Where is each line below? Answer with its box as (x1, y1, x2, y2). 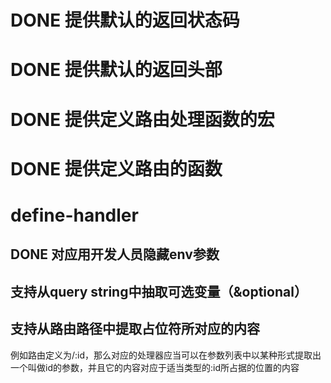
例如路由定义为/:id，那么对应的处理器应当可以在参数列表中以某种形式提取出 (10, 349, 322, 361)
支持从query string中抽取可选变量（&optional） (10, 283, 308, 300)
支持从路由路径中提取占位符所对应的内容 (10, 321, 260, 338)
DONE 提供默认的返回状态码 (10, 9, 240, 32)
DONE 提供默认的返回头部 (10, 59, 223, 81)
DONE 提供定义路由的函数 (10, 157, 223, 180)
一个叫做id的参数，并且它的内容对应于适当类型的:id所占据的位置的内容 (10, 361, 300, 373)
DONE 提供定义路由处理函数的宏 (10, 108, 275, 131)
